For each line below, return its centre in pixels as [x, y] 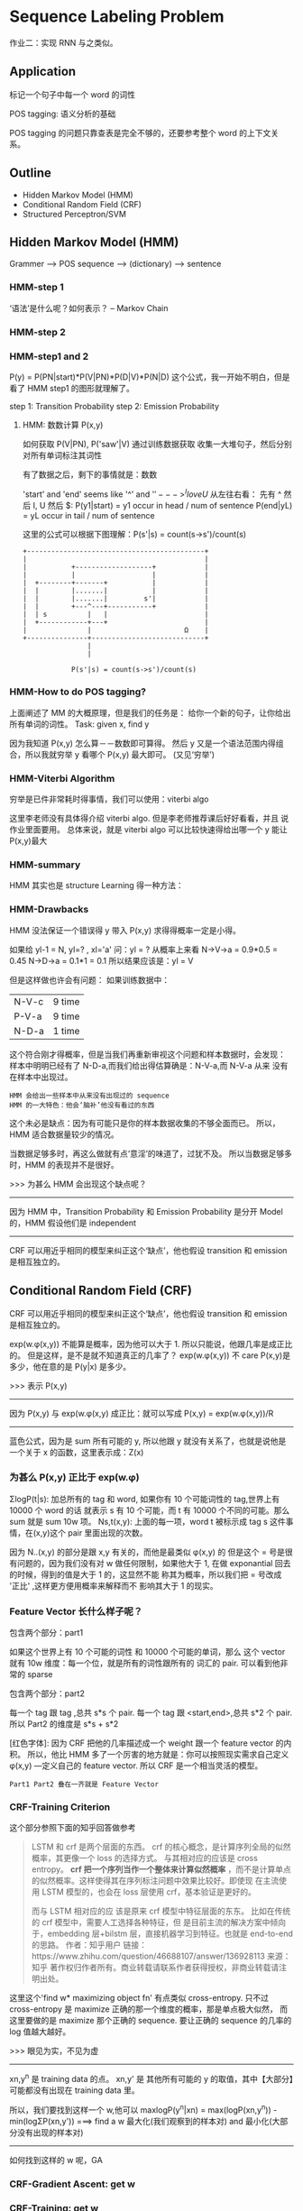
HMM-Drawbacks [49, 910]
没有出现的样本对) [50, 2132]
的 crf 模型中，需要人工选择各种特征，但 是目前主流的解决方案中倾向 [159, 1922]
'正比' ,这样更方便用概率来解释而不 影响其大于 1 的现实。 [114, 1585]
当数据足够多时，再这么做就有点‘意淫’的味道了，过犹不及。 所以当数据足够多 [151, 1153]
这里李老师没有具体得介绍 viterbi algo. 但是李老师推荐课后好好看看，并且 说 [149, 819]
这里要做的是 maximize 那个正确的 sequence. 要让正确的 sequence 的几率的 [151, 2021]
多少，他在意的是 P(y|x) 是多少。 [70, 1366]
